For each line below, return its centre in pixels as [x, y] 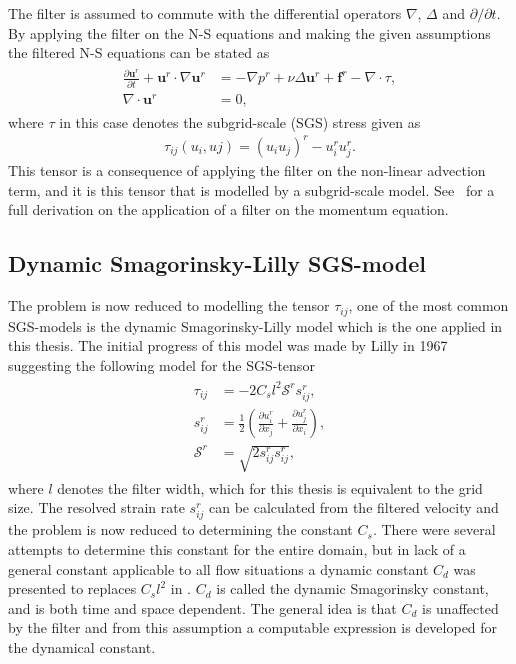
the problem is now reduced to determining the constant [180, 529]
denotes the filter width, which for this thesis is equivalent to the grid [270, 487]
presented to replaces [72, 588]
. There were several [434, 529]
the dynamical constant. [82, 646]
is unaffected [460, 607]
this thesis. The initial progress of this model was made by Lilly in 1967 [228, 345]
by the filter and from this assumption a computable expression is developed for [253, 627]
